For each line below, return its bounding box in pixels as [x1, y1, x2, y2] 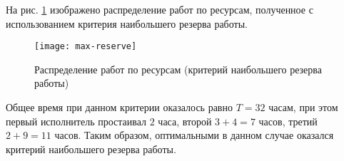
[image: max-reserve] [34, 41, 137, 52]
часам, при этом [268, 100, 338, 115]
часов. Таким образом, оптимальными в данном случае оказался [54, 128, 334, 142]
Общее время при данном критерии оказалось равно [6, 100, 233, 115]
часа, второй [158, 113, 212, 128]
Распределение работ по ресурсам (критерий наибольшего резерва [34, 61, 322, 76]
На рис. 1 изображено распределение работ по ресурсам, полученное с [6, 2, 313, 16]
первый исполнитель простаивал [6, 113, 147, 128]
